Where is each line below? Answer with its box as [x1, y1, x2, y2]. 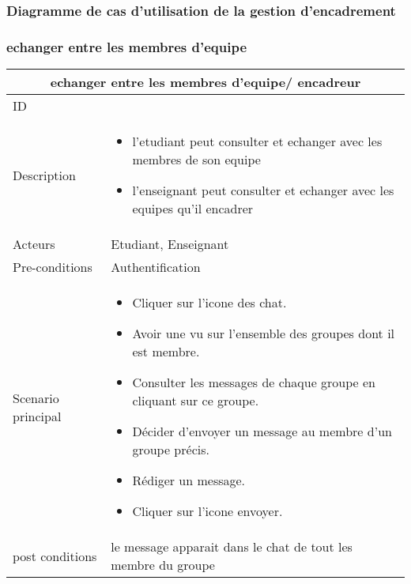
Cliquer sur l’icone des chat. [132, 293, 287, 312]
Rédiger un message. [132, 471, 246, 490]
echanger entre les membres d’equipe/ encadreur [50, 73, 361, 92]
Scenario [13, 388, 59, 407]
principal [13, 406, 62, 425]
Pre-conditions [13, 258, 92, 277]
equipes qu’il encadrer [132, 199, 254, 218]
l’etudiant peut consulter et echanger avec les [132, 132, 383, 151]
